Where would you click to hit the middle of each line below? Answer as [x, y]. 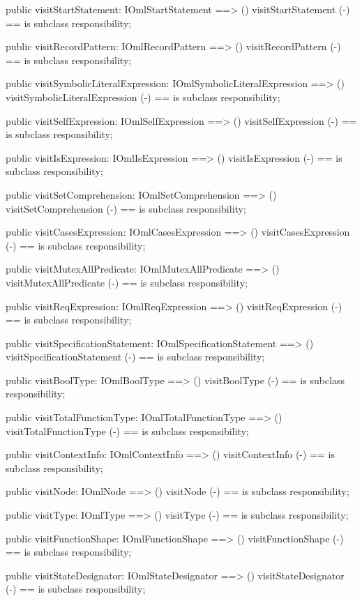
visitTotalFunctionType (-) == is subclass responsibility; [127, 431]
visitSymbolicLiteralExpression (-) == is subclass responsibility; [143, 97]
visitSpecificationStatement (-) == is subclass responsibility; [135, 357]
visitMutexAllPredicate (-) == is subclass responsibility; [127, 282]
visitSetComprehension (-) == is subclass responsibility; [126, 208]
